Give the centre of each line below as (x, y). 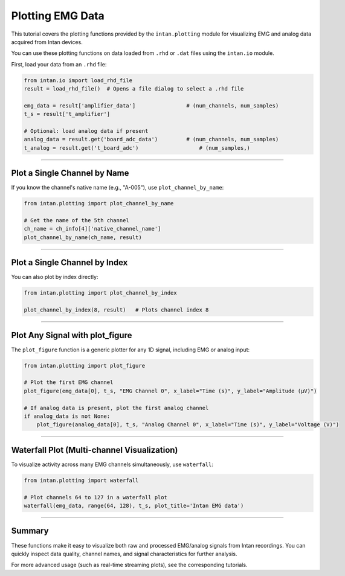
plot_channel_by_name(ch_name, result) (83, 237)
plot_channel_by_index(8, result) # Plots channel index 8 (116, 310)
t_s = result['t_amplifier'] (67, 114)
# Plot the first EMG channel (69, 382)
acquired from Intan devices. (47, 42)
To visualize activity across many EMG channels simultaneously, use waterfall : (112, 464)
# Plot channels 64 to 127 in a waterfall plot (95, 497)
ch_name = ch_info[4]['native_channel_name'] (92, 229)
